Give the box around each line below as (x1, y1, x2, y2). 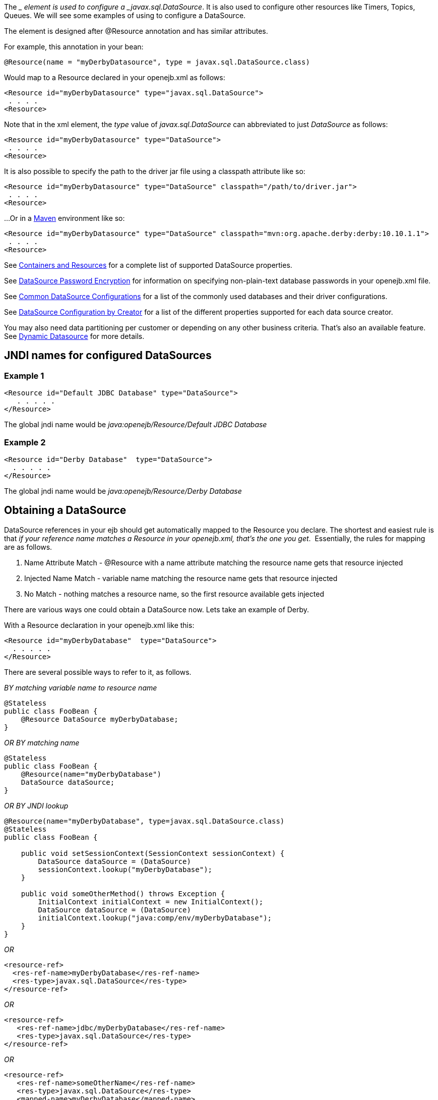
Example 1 (4, 370, 44, 381)
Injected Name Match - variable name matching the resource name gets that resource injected (24, 573, 338, 583)
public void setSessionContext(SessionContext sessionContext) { (21, 849, 285, 857)
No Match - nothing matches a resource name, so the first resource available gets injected (24, 589, 324, 598)
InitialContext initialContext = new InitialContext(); (38, 897, 264, 906)
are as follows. (4, 542, 52, 551)
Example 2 (4, 437, 46, 447)
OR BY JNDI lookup (4, 801, 69, 810)
